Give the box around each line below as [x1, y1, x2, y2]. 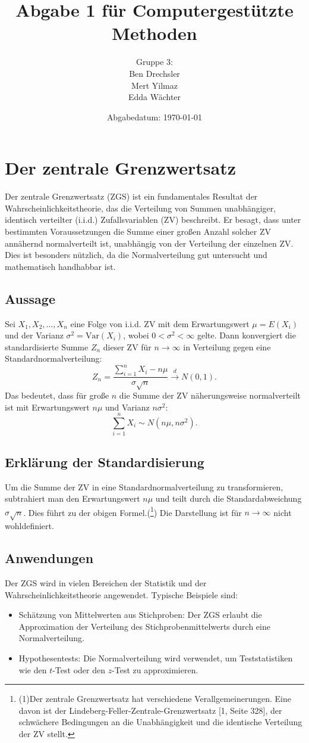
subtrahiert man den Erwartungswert [5, 492, 140, 505]
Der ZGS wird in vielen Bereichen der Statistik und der [5, 576, 207, 589]
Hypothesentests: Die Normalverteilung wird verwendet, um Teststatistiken [18, 651, 293, 664]
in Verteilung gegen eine [183, 340, 271, 353]
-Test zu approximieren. [112, 663, 198, 676]
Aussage [5, 289, 55, 307]
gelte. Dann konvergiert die [197, 329, 296, 341]
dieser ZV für [103, 340, 152, 353]
